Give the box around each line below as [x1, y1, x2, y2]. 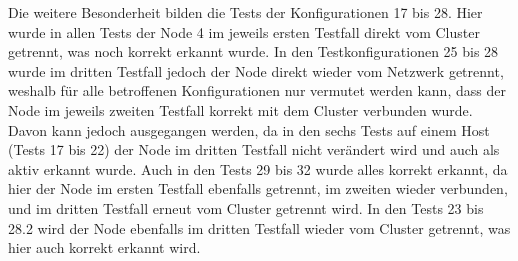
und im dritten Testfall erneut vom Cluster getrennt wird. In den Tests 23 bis [8, 197, 484, 218]
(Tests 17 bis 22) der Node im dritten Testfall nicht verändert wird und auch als [8, 139, 500, 160]
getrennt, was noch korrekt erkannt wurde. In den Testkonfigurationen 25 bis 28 [8, 41, 499, 62]
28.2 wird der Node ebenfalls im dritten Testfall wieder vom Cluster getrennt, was [8, 217, 511, 238]
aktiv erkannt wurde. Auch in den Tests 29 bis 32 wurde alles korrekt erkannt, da [8, 158, 508, 179]
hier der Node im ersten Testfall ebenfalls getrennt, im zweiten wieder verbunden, [8, 178, 508, 199]
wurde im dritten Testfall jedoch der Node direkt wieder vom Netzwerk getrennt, [8, 60, 504, 81]
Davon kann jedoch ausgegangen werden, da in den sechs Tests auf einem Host [8, 119, 490, 140]
